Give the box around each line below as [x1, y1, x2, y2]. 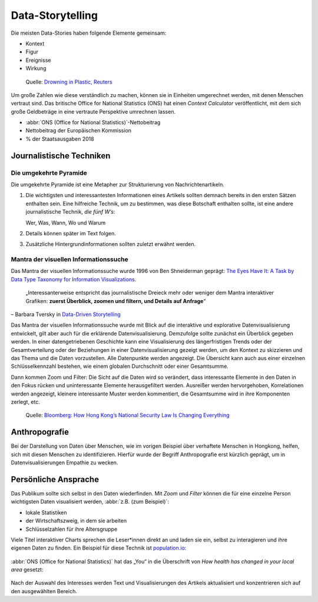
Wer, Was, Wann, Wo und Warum [25, 219, 106, 226]
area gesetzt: [11, 566, 44, 573]
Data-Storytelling [11, 9, 98, 22]
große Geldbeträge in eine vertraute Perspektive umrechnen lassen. [11, 108, 176, 115]
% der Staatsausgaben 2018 [25, 135, 94, 142]
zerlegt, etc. [11, 398, 41, 405]
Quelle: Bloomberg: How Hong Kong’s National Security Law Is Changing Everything [25, 412, 230, 419]
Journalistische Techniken [11, 151, 111, 161]
